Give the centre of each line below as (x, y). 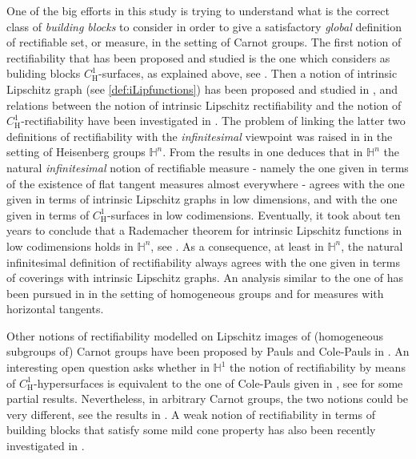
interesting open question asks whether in (108, 367)
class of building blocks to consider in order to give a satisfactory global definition (204, 26)
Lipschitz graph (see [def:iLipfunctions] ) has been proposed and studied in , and (202, 89)
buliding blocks (44, 73)
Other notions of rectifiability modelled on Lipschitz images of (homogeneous (195, 335)
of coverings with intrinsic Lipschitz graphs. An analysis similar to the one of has (205, 278)
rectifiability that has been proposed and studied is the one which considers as (198, 57)
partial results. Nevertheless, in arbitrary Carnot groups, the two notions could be (208, 399)
